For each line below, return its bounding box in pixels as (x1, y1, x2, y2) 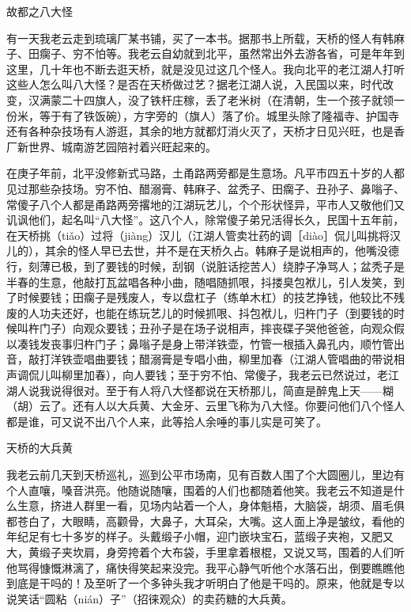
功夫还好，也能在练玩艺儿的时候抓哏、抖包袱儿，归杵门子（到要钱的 (39, 304, 394, 321)
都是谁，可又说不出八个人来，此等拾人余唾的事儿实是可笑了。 (6, 412, 327, 429)
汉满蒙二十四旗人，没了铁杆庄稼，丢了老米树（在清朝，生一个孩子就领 (28, 91, 394, 108)
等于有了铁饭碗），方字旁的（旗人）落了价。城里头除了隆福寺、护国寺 (39, 107, 399, 124)
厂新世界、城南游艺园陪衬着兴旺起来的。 (6, 138, 217, 154)
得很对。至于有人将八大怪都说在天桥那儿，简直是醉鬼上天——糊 (61, 382, 394, 398)
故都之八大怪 (6, 3, 73, 19)
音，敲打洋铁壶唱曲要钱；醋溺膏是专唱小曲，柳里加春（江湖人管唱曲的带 (6, 351, 383, 367)
